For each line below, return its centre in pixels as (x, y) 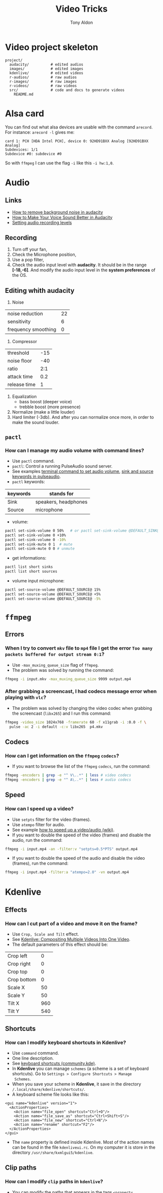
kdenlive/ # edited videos (46, 73)
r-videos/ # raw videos (43, 86)
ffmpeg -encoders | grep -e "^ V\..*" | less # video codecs (68, 775)
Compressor (24, 342)
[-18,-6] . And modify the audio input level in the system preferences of (84, 270)
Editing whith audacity (40, 290)
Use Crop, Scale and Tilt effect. (45, 934)
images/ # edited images (46, 69)
